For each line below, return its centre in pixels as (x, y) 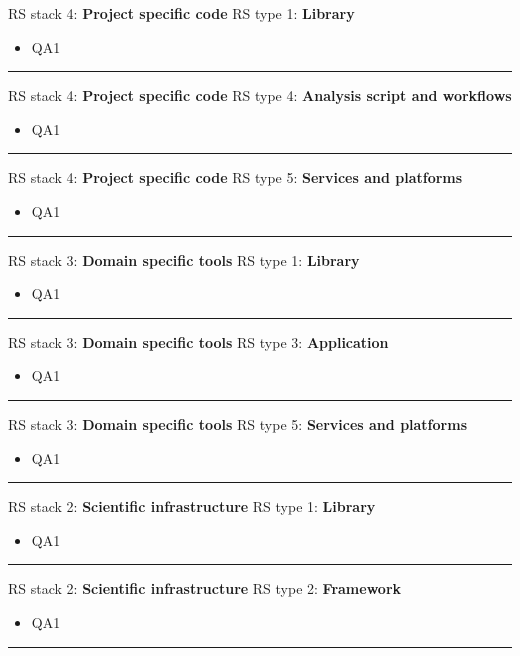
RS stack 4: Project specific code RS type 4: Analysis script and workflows (260, 95)
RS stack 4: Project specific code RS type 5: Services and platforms (235, 177)
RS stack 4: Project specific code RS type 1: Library (181, 13)
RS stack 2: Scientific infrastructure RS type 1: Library (192, 506)
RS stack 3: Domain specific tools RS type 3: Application (198, 341)
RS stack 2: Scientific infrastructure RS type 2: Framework (205, 588)
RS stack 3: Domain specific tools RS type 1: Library (184, 259)
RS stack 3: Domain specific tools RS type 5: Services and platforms (237, 423)
